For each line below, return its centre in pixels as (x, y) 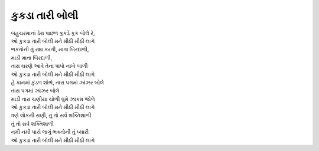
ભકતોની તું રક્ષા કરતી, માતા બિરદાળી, (50, 50)
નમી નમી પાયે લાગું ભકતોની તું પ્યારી (50, 132)
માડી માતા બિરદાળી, (32, 58)
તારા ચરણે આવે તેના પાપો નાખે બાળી (49, 66)
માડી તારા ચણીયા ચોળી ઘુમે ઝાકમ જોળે (53, 99)
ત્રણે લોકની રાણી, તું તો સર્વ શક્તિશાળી (51, 116)
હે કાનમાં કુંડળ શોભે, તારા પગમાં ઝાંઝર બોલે (58, 82)
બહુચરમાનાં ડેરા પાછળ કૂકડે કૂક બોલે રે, (53, 33)
